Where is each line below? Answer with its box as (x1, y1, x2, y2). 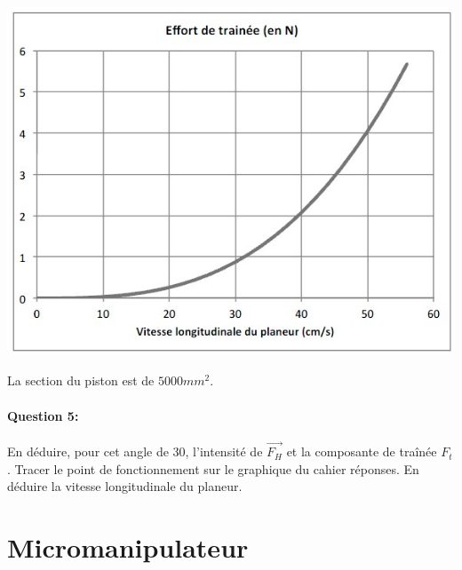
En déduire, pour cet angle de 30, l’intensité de (7, 442, 263, 461)
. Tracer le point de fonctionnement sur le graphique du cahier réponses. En (7, 459, 419, 478)
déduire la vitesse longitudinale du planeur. (7, 477, 243, 495)
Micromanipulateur (7, 529, 249, 566)
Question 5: (7, 406, 79, 424)
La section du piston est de (7, 371, 155, 390)
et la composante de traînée (286, 442, 437, 461)
